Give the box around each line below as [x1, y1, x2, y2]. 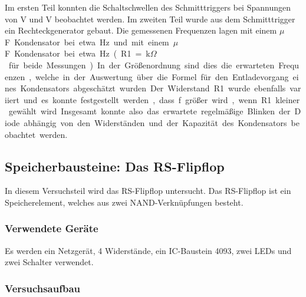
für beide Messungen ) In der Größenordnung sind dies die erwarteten [8, 58, 275, 71]
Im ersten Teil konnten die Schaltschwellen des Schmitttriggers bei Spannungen [5, 1, 291, 13]
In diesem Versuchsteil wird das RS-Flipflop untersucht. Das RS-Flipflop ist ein [5, 184, 291, 197]
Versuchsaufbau [5, 280, 81, 295]
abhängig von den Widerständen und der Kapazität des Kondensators [24, 116, 287, 128]
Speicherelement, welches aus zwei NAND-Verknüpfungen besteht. [5, 196, 244, 208]
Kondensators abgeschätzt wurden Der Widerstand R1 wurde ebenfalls [20, 82, 286, 94]
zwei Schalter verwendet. [5, 256, 94, 268]
